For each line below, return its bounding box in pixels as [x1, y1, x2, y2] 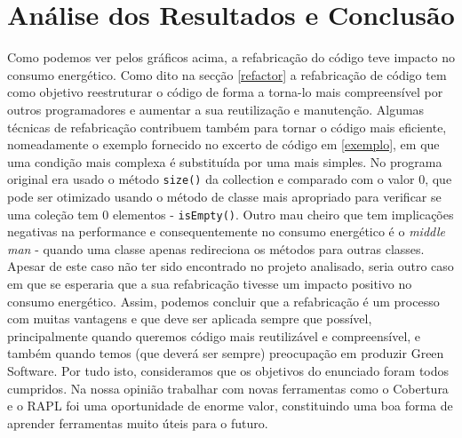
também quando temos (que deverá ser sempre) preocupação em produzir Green [7, 344, 444, 362]
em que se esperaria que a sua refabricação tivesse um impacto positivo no [7, 274, 412, 292]
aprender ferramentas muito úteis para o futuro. [7, 413, 268, 432]
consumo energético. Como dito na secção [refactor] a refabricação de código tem [7, 65, 447, 84]
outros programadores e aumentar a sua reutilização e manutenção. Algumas [7, 100, 425, 118]
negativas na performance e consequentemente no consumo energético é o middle [7, 222, 445, 241]
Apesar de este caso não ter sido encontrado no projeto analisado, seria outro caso [7, 257, 454, 275]
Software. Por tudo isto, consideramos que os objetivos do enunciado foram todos [7, 361, 450, 379]
